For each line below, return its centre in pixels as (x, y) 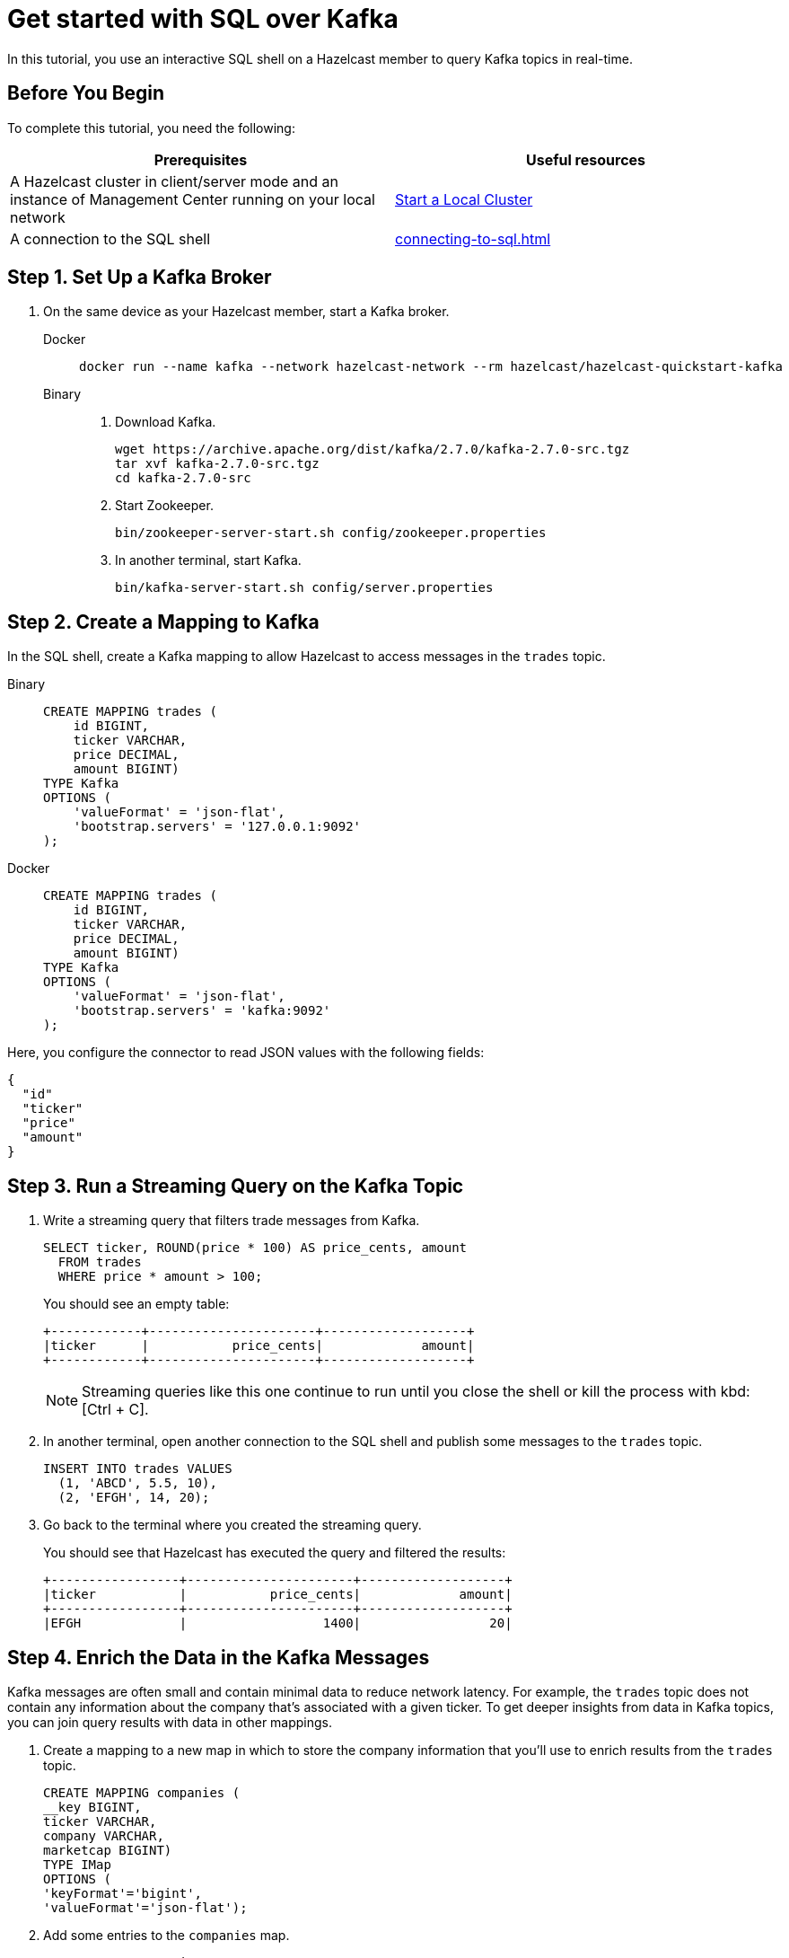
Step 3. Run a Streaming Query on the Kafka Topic (236, 1186)
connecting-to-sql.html (473, 238)
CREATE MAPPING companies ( (142, 1792)
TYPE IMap (77, 1864)
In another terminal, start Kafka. (208, 560)
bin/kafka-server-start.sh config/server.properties (304, 588)
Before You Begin (86, 93)
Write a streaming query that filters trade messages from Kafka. (232, 1221)
